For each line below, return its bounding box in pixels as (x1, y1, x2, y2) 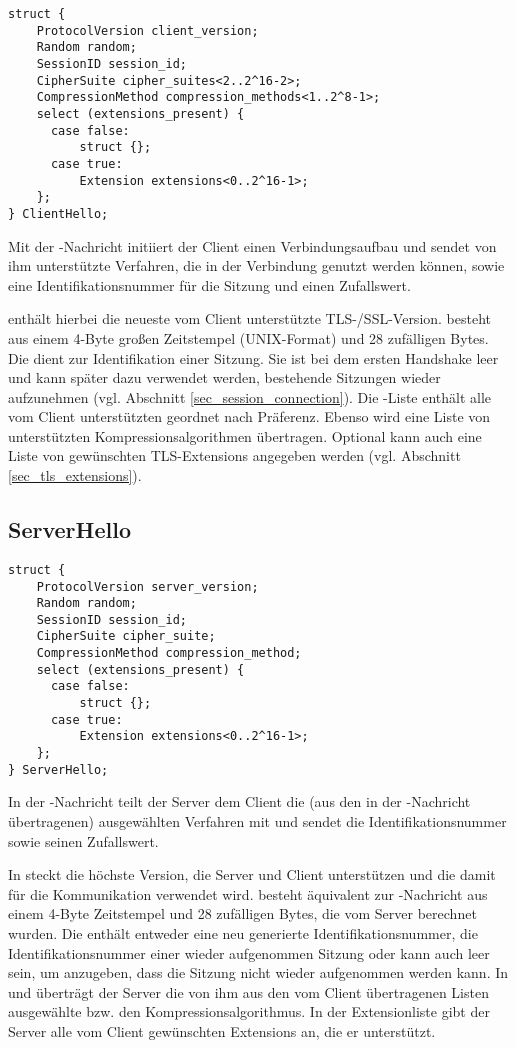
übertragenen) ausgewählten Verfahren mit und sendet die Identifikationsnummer (8, 810, 507, 831)
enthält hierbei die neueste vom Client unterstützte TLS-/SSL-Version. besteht (8, 308, 492, 329)
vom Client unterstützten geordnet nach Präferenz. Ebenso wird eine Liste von (8, 406, 491, 427)
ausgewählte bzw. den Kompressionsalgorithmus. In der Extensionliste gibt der (8, 1001, 490, 1022)
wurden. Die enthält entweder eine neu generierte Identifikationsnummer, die (8, 922, 478, 943)
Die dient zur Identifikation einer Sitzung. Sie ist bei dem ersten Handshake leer (8, 347, 499, 368)
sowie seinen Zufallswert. (8, 830, 159, 851)
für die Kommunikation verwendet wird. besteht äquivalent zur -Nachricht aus (8, 883, 488, 904)
